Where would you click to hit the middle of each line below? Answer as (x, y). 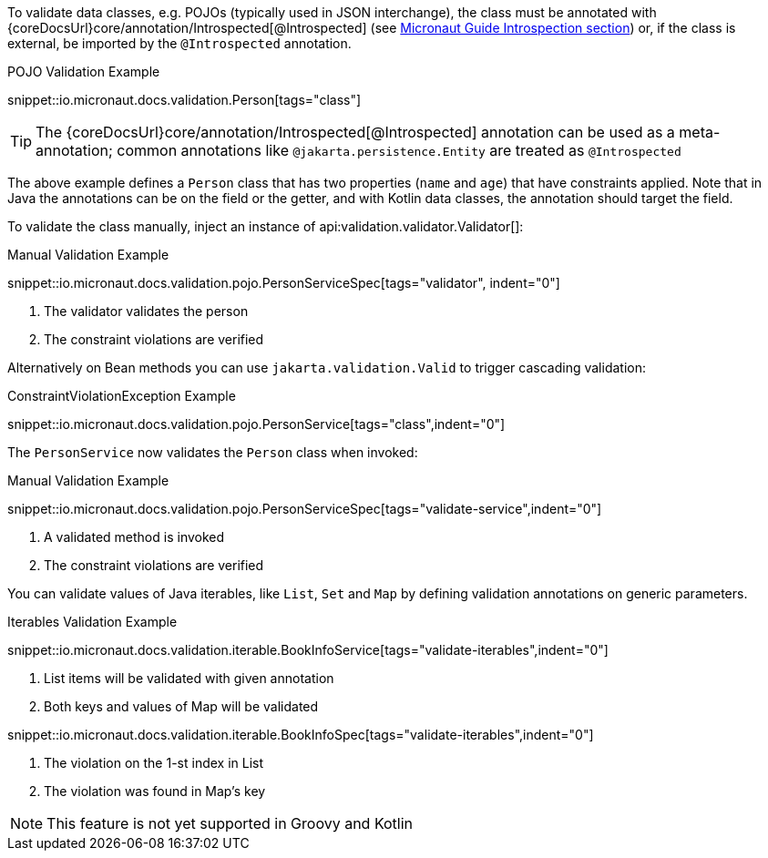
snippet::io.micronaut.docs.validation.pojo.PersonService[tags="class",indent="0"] (256, 424)
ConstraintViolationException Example (122, 396)
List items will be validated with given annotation (189, 678)
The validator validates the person (146, 311)
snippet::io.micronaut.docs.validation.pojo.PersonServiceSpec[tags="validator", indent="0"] (284, 283)
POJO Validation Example (84, 71)
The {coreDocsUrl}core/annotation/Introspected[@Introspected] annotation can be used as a (355, 132)
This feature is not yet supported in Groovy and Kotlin (230, 823)
